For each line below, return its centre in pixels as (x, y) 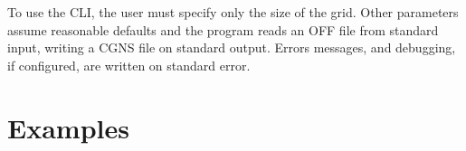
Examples (68, 127)
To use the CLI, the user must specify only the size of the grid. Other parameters (233, 12)
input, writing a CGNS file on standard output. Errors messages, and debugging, (232, 47)
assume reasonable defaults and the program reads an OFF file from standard (223, 29)
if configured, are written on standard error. (129, 65)
